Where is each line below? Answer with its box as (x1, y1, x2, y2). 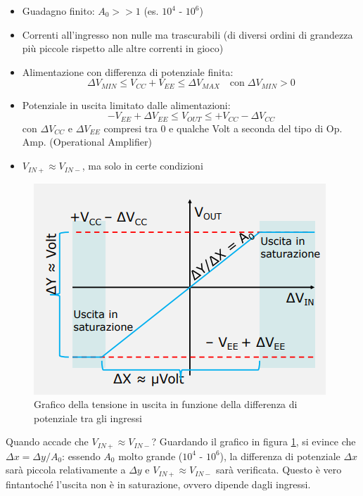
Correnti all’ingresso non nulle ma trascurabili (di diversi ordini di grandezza (22, 27, 353, 42)
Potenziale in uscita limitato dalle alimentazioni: (22, 97, 231, 112)
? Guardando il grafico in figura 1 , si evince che (151, 434, 356, 449)
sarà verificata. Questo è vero (215, 462, 342, 477)
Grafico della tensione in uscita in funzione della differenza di (34, 397, 298, 412)
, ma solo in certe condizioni (82, 158, 203, 173)
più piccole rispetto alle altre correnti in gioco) (22, 41, 224, 56)
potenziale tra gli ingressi (34, 410, 142, 425)
